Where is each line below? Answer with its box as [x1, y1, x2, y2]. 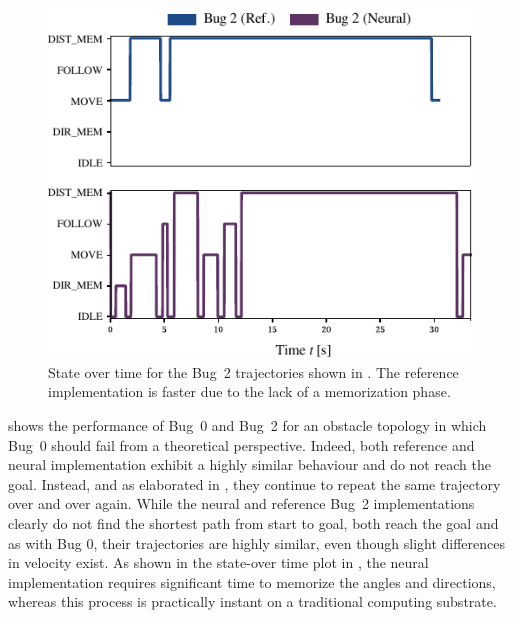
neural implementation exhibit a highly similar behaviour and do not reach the [8, 454, 491, 475]
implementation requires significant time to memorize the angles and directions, [8, 571, 496, 592]
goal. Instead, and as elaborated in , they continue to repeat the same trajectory [8, 473, 501, 494]
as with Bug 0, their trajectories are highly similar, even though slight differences [8, 532, 506, 553]
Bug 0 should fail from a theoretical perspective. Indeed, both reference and [8, 434, 475, 455]
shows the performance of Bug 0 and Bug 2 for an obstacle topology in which [8, 415, 487, 436]
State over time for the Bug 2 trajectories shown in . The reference [48, 361, 459, 382]
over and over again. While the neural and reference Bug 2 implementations [8, 493, 475, 514]
